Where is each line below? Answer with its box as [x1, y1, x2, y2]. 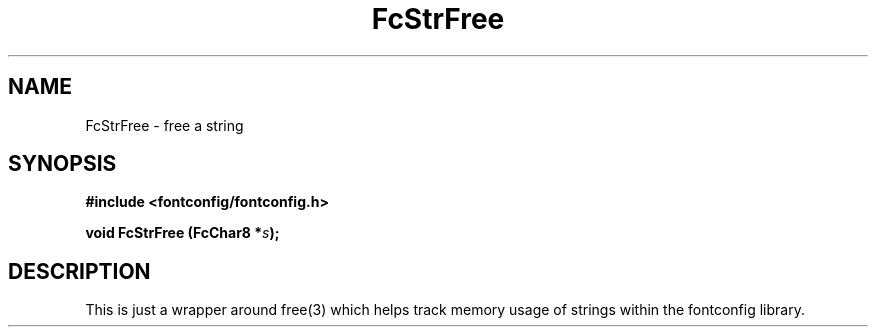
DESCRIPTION [8, 258, 151, 284]
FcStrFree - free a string [85, 116, 244, 134]
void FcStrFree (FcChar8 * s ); [85, 224, 280, 242]
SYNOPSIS [8, 151, 117, 177]
